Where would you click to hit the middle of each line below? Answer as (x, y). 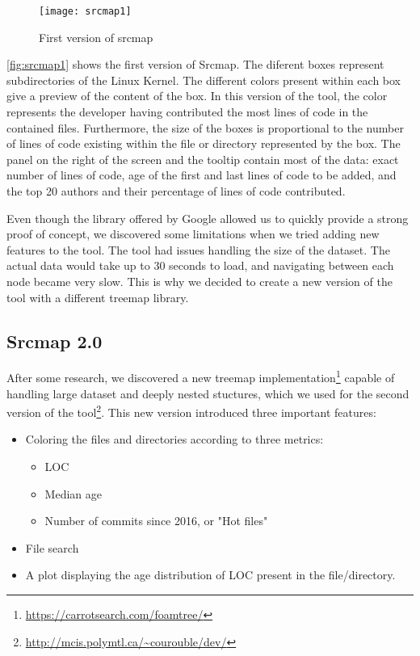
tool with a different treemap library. (98, 297)
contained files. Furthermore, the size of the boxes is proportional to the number (205, 127)
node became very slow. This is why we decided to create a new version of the (199, 281)
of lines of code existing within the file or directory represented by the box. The (204, 143)
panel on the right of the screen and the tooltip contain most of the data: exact (203, 159)
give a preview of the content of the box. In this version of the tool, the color (197, 96)
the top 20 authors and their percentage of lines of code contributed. (176, 191)
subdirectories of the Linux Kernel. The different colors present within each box (204, 80)
